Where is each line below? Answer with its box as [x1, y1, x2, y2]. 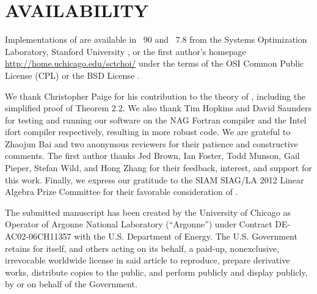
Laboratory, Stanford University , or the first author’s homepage [5, 45, 246, 57]
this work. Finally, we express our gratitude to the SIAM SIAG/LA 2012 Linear [5, 173, 304, 186]
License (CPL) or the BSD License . [5, 68, 140, 81]
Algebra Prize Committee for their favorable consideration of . [5, 185, 238, 198]
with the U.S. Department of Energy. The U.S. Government [74, 230, 297, 243]
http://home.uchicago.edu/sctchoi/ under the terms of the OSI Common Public [5, 57, 304, 70]
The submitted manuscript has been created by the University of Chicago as [5, 205, 291, 218]
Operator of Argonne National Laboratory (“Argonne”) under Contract [5, 218, 272, 230]
